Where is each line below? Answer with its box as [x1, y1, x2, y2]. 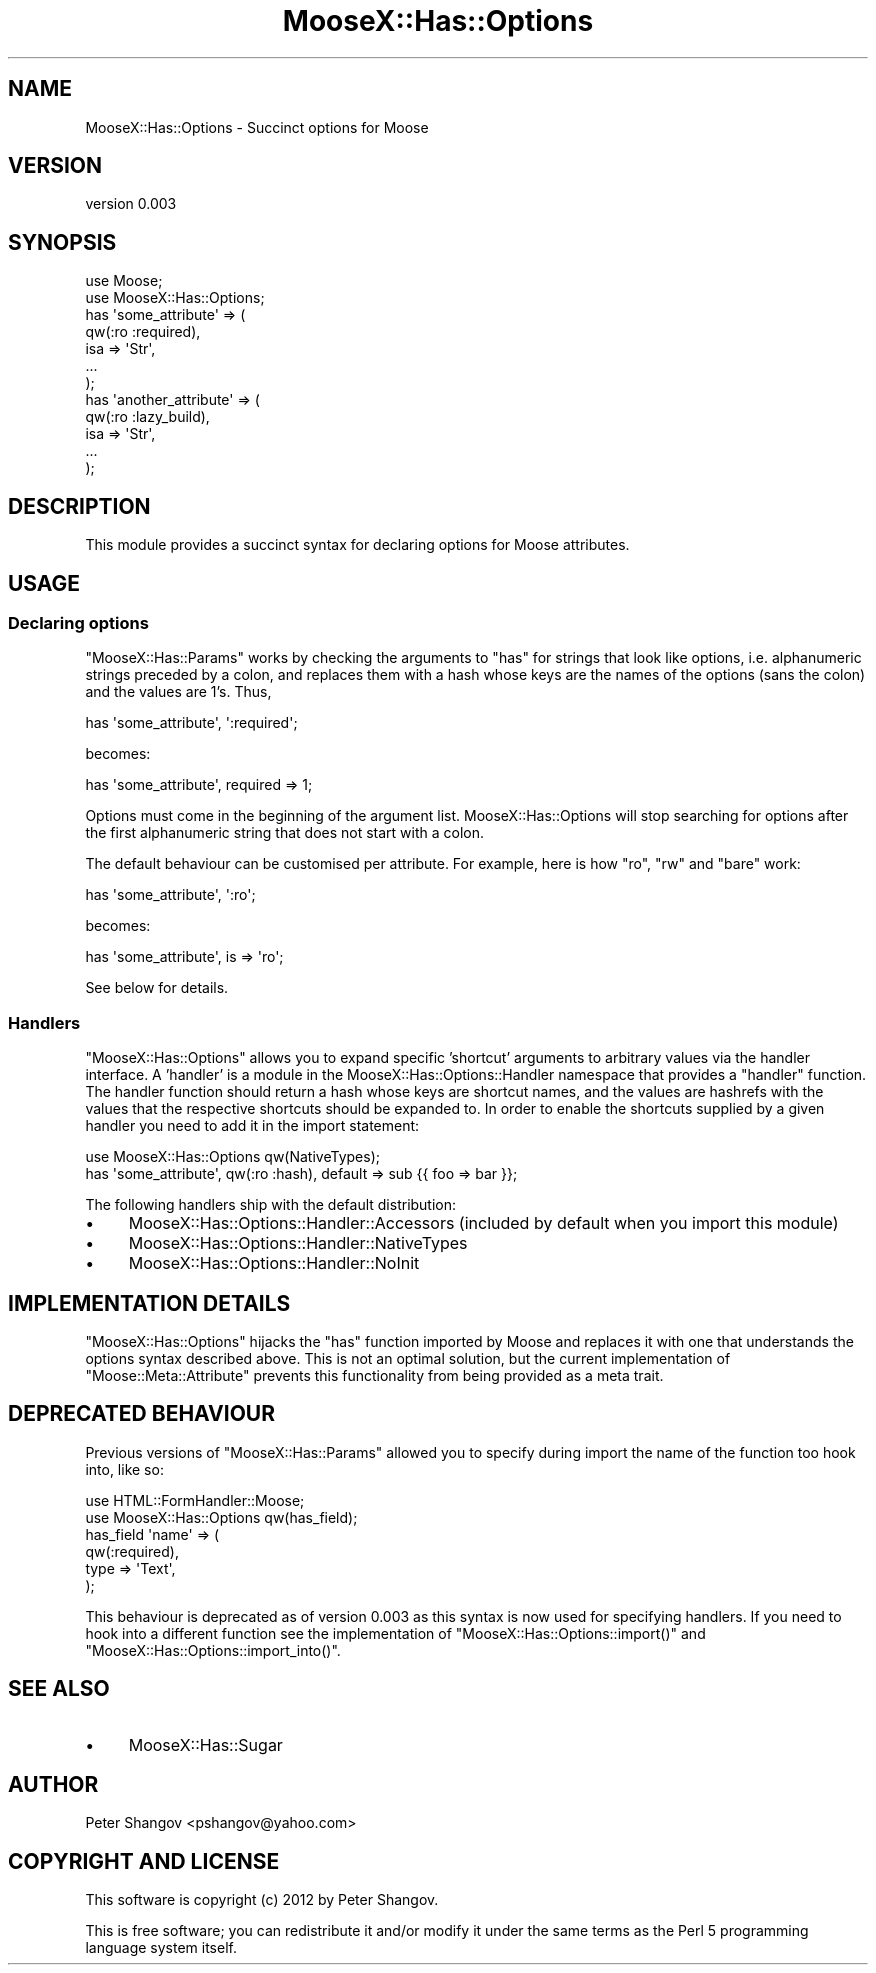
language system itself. [85, 1939, 237, 1957]
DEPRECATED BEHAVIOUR [8, 1401, 276, 1427]
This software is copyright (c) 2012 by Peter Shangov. [85, 1891, 439, 1909]
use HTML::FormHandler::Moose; [85, 1491, 305, 1509]
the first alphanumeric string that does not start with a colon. [85, 824, 485, 842]
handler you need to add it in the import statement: [85, 1117, 420, 1135]
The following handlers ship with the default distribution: [85, 1196, 457, 1214]
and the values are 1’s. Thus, [85, 683, 272, 701]
